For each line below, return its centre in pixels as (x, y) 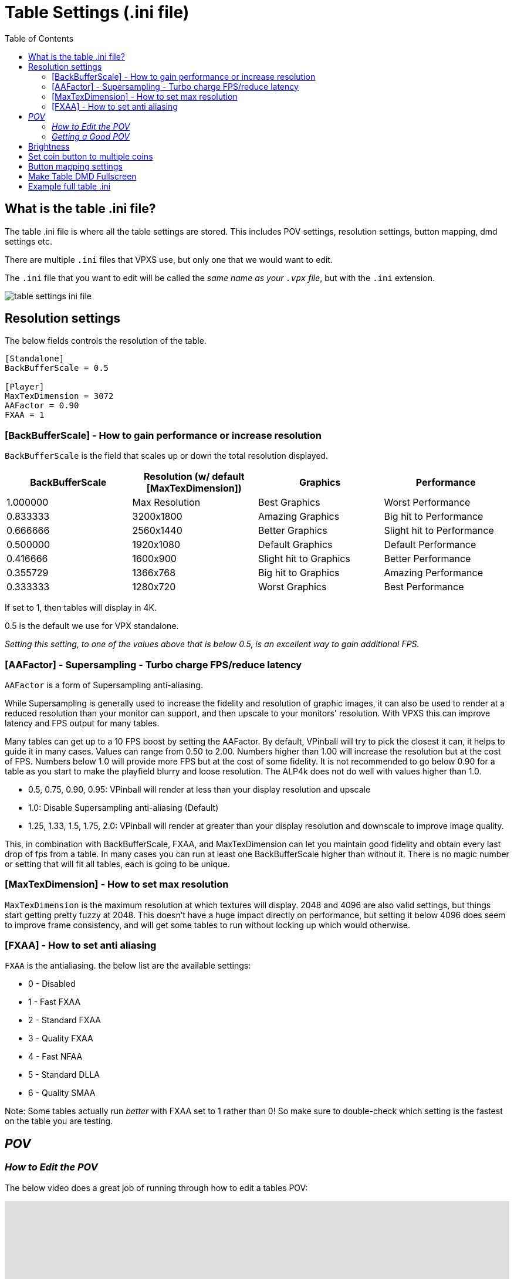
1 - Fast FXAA (55, 1002)
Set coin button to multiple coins (91, 156)
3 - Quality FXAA (61, 1038)
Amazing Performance (433, 573)
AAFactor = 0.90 (42, 406)
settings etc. (28, 241)
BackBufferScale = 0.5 (57, 368)
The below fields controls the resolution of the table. (106, 341)
